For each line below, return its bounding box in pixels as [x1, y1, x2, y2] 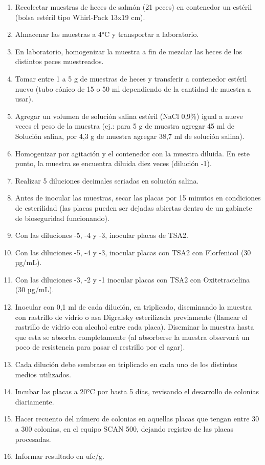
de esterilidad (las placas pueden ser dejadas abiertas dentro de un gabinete [15, 202, 252, 213]
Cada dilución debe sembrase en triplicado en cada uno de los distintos [15, 359, 237, 370]
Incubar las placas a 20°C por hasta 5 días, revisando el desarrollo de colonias [15, 386, 259, 397]
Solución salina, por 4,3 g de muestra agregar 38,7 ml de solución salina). [15, 130, 245, 141]
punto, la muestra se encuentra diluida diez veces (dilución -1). [15, 158, 212, 169]
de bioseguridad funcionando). [15, 212, 109, 223]
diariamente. [15, 396, 54, 407]
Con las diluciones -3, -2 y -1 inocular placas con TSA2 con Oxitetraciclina [15, 274, 250, 285]
